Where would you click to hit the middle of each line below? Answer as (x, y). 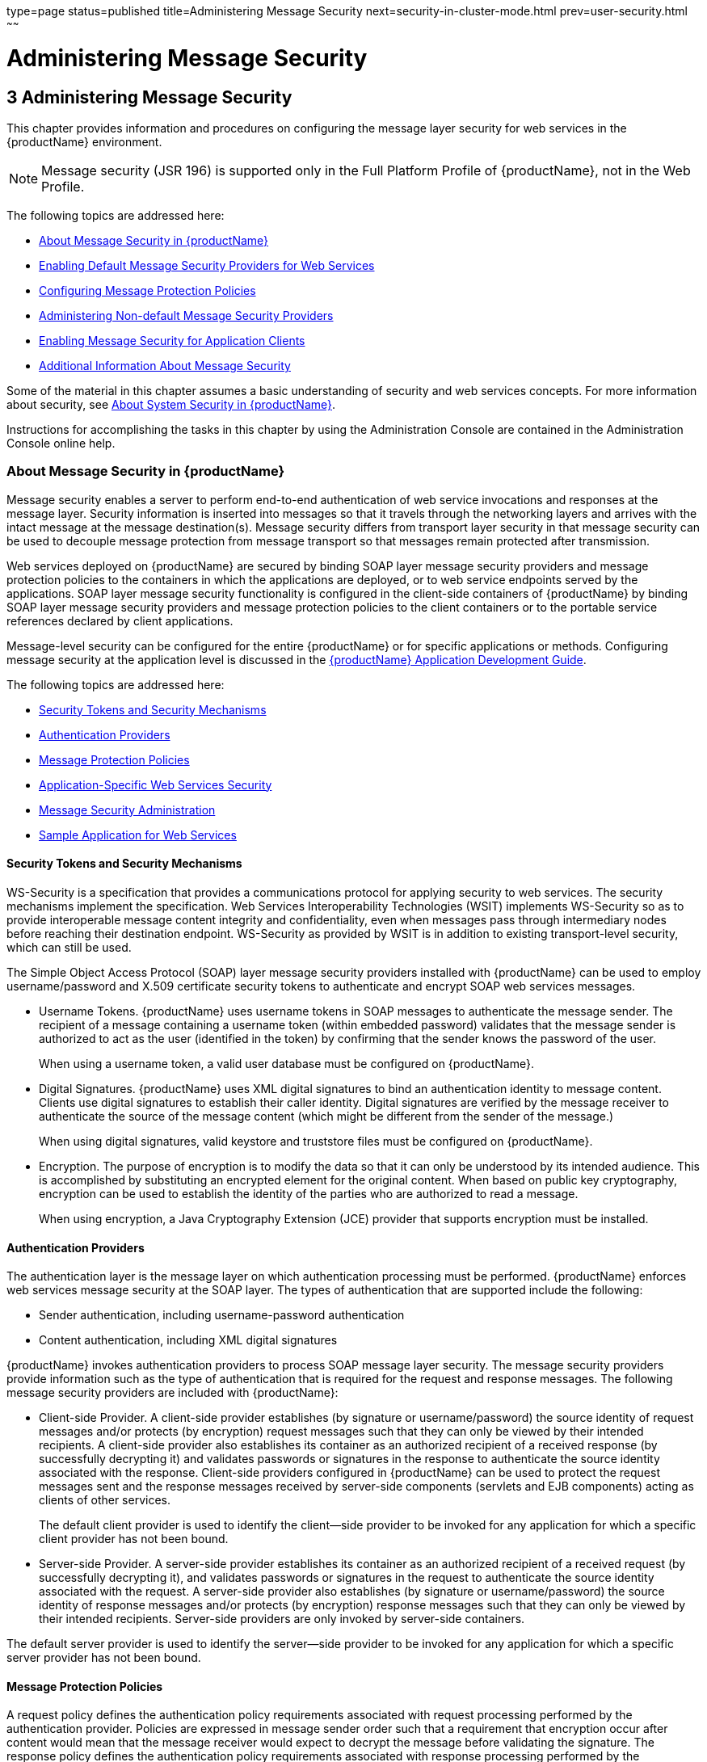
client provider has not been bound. (134, 1539)
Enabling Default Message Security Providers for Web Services (207, 265)
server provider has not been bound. (104, 1658)
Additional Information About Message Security (165, 365)
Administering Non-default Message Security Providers (186, 315)
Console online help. (61, 443)
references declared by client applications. (120, 620)
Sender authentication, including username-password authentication (222, 1315)
